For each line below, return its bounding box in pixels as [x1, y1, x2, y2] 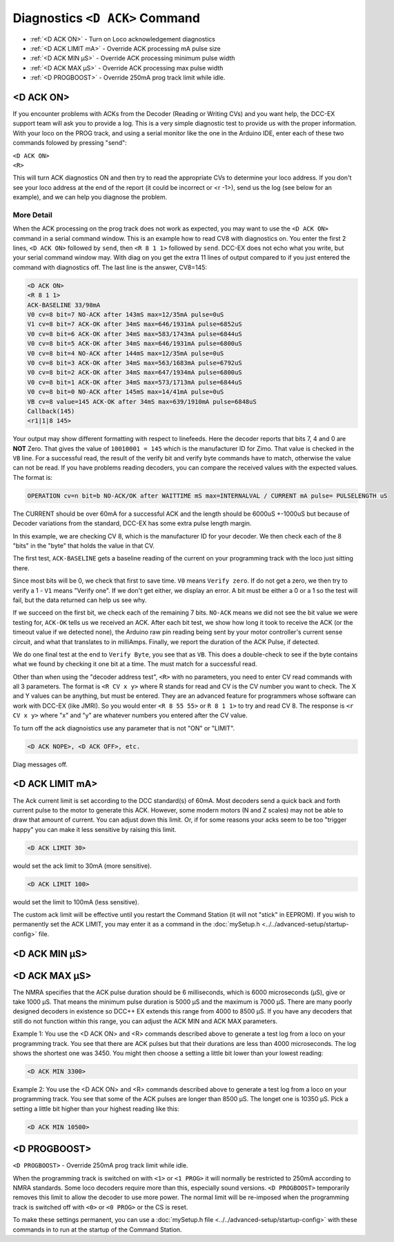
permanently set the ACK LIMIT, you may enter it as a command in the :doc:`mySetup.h [12, 920, 260, 929]
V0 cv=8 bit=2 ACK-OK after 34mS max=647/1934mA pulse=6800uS [27, 369, 242, 376]
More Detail [12, 210, 53, 220]
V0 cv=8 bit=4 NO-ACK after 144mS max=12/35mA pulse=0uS [27, 349, 224, 357]
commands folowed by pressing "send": [12, 139, 127, 147]
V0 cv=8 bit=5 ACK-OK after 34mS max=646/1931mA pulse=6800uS [27, 340, 242, 348]
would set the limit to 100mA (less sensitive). [12, 897, 139, 906]
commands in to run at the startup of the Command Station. [12, 1225, 182, 1234]
